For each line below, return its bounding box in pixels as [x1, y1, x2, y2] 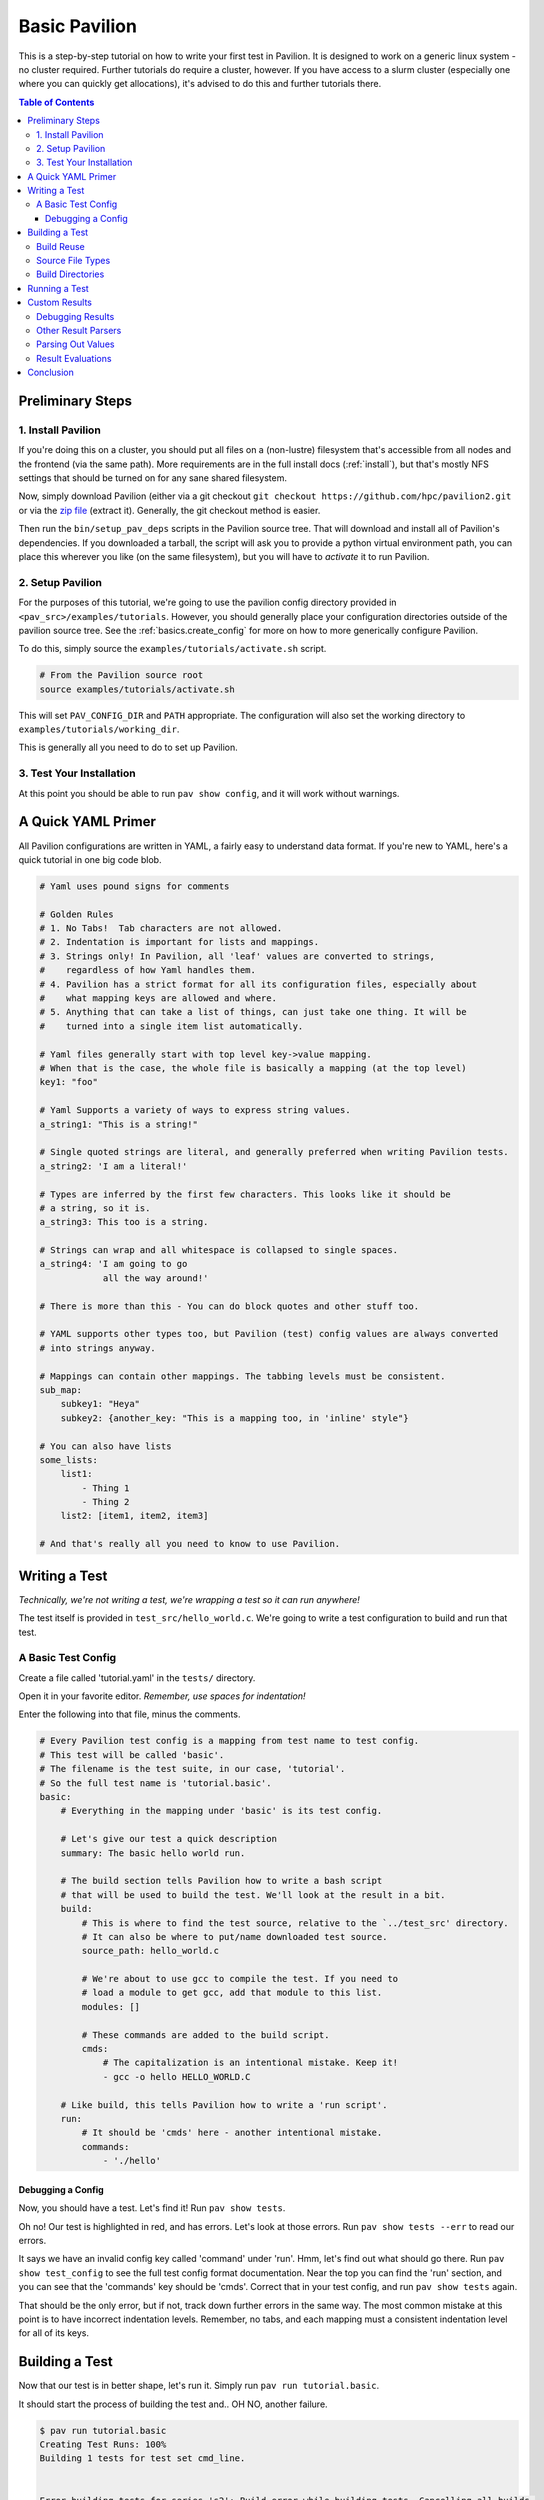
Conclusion [27, 366, 75, 379]
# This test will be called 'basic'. [39, 1749, 225, 1760]
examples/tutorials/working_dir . [18, 723, 180, 735]
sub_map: [39, 1384, 83, 1395]
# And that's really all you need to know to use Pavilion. [39, 1538, 341, 1550]
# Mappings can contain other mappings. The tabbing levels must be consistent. [39, 1370, 446, 1382]
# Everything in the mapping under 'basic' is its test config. [60, 1805, 383, 1817]
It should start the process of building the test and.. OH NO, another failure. [18, 2398, 329, 2410]
